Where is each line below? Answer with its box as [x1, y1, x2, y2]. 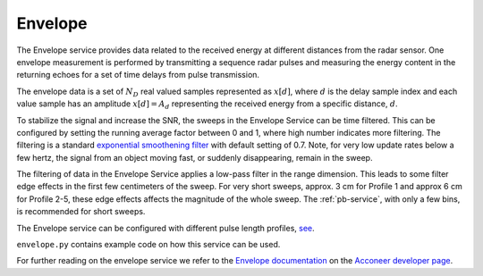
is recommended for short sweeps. [16, 206, 146, 217]
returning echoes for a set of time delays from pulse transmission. [16, 70, 259, 80]
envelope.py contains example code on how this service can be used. [16, 239, 281, 250]
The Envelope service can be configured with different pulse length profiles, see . [16, 222, 315, 233]
